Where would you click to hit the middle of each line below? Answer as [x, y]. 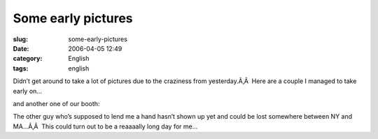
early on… [27, 91]
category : [28, 59]
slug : [20, 39]
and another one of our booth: [56, 103]
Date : [21, 48]
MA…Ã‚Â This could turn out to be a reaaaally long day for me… [105, 126]
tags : [21, 68]
